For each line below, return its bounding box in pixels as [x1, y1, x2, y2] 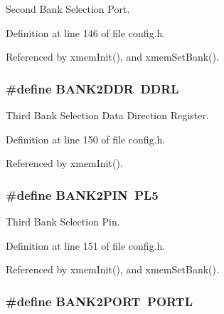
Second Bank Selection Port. [6, 1, 130, 16]
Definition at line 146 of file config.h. [6, 25, 166, 40]
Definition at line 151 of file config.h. [6, 238, 166, 253]
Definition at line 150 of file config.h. [6, 131, 166, 146]
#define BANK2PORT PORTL [6, 292, 193, 310]
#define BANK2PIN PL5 [6, 186, 159, 203]
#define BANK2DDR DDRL [6, 79, 179, 97]
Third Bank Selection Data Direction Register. [6, 108, 209, 122]
